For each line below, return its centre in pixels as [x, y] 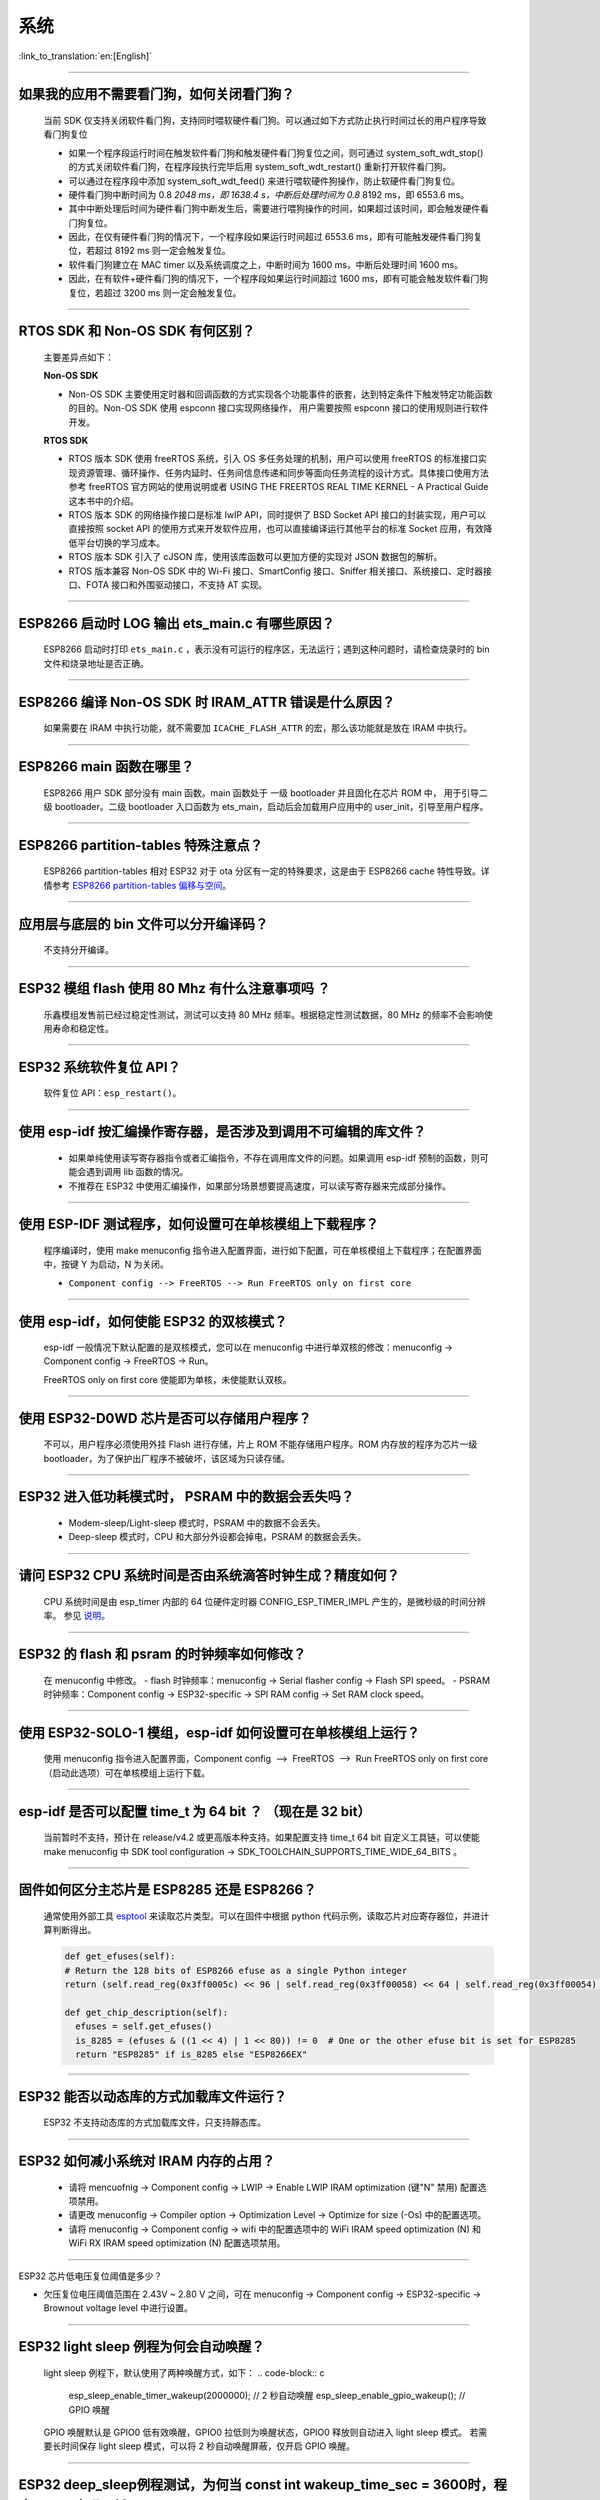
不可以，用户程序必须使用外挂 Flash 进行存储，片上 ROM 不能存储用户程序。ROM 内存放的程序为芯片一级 [260, 1444]
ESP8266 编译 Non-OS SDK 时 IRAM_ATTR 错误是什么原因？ [206, 701]
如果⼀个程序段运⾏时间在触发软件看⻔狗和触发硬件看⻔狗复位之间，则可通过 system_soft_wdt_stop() [276, 152]
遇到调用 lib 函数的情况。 [137, 1172]
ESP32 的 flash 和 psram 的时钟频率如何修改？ [162, 1654]
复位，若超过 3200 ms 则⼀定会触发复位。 [155, 292]
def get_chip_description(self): [146, 2012]
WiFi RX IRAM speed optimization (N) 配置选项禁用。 [177, 2243]
